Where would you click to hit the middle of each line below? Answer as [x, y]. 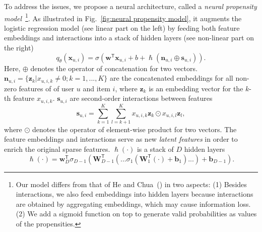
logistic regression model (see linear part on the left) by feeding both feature [122, 27]
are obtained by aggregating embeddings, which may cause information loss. [133, 204]
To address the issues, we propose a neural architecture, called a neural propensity [130, 6]
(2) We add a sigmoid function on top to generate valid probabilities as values [136, 214]
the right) [19, 48]
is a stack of [155, 149]
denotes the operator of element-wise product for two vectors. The [135, 129]
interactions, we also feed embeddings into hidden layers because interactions [135, 194]
